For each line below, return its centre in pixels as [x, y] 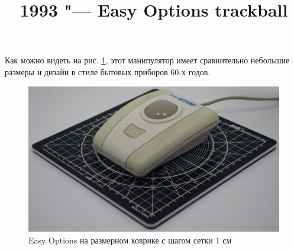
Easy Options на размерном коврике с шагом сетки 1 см [130, 240]
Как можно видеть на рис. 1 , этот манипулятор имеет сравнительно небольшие [147, 60]
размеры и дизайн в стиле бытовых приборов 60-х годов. [108, 71]
